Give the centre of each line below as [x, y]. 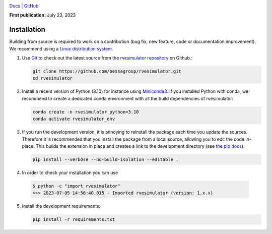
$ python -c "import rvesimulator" [76, 186]
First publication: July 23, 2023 [43, 15]
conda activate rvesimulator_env [74, 119]
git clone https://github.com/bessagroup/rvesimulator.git [107, 71]
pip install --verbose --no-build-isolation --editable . [106, 159]
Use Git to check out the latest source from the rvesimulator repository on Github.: [107, 58]
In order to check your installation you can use [70, 172]
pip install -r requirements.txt [74, 220]
